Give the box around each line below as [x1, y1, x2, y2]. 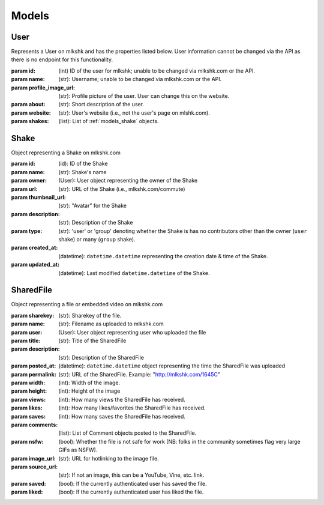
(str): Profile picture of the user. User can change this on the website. [58, 92, 230, 100]
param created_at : [11, 244, 58, 252]
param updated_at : [11, 261, 60, 268]
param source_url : [11, 463, 58, 470]
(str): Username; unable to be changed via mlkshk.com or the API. [58, 76, 222, 83]
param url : [11, 185, 38, 192]
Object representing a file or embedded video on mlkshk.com [11, 301, 163, 308]
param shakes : [11, 118, 49, 125]
